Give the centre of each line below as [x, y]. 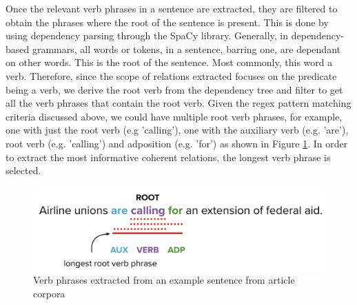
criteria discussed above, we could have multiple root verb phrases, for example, [174, 116]
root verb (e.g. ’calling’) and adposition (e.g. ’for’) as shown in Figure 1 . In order [177, 143]
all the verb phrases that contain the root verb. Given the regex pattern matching [178, 103]
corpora [49, 293]
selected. [23, 170]
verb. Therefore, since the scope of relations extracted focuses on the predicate [171, 75]
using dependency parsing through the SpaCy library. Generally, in [147, 35]
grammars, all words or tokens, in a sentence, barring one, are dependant [186, 49]
